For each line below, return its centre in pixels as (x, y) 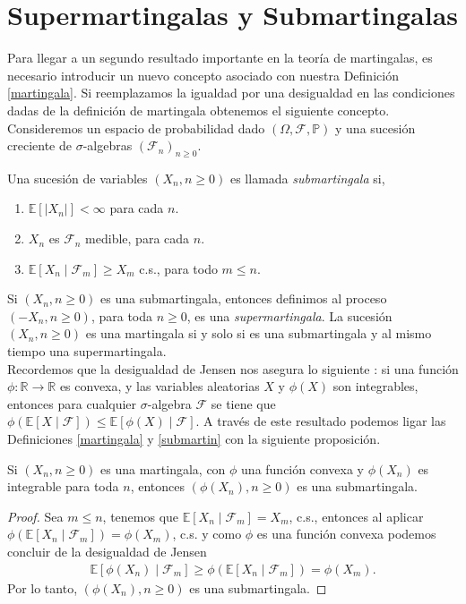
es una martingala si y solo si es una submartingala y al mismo (259, 333)
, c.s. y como (207, 534)
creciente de (39, 145)
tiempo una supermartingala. (87, 351)
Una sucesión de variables (78, 178)
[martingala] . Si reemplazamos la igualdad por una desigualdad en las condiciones (231, 93)
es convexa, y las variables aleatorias (160, 386)
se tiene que (243, 403)
